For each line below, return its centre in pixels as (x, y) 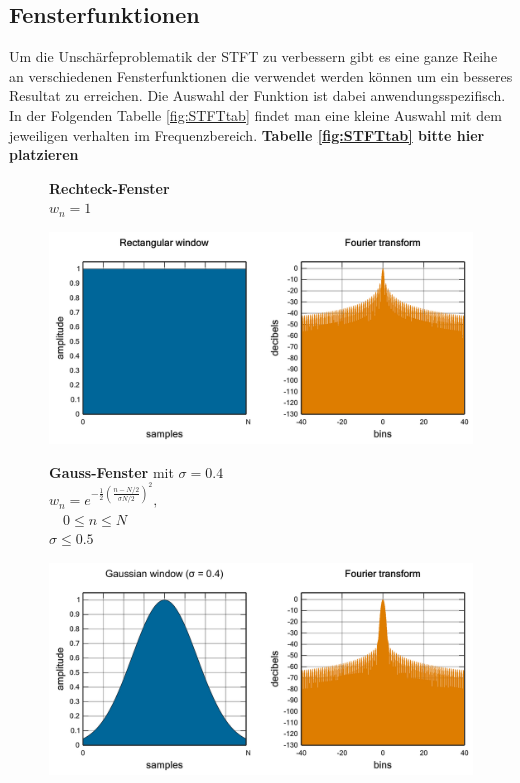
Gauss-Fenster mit (111, 471)
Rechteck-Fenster (109, 187)
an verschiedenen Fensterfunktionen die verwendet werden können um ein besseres (261, 75)
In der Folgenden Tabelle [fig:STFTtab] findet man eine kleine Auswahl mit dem (255, 114)
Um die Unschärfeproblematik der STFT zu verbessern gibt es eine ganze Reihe (253, 56)
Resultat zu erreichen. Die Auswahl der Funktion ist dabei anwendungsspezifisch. (257, 95)
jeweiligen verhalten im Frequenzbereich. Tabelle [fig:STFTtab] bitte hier (247, 134)
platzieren (44, 154)
